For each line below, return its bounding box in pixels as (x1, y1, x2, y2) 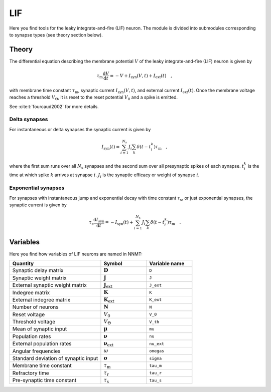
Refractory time (12, 369, 50, 376)
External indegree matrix (12, 296, 71, 303)
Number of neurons (12, 303, 59, 310)
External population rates (12, 340, 72, 347)
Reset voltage (12, 311, 45, 318)
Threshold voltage (12, 318, 56, 325)
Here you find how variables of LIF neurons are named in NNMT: (9, 251, 143, 257)
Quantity (12, 260, 34, 267)
